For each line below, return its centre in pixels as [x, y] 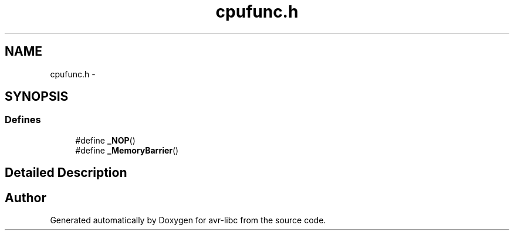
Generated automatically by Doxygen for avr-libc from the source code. [188, 220]
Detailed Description [66, 173]
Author [26, 197]
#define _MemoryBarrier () [127, 150]
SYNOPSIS [37, 97]
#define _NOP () [105, 140]
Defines [23, 120]
